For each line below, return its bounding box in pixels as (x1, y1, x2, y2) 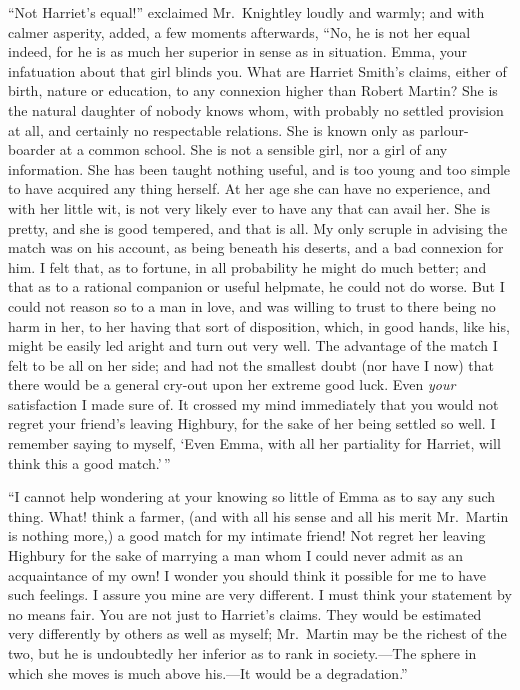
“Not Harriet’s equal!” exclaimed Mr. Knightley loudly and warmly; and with (8, 2, 485, 22)
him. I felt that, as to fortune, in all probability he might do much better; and (8, 256, 487, 277)
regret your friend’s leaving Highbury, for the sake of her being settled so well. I (8, 413, 496, 434)
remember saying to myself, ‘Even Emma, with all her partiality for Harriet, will (8, 433, 501, 454)
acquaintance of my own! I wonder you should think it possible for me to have (8, 564, 486, 585)
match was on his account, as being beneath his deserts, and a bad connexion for (8, 237, 504, 258)
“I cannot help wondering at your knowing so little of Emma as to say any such (8, 486, 496, 507)
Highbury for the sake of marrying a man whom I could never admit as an (8, 545, 463, 566)
